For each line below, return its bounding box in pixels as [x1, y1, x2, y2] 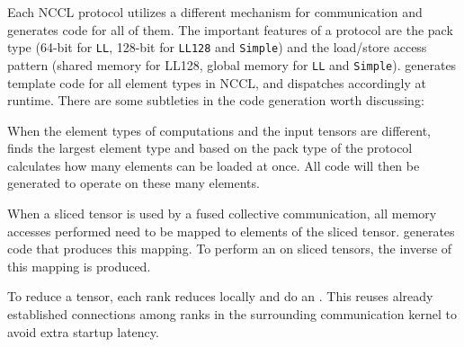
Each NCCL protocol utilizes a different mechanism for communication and [7, 3, 423, 21]
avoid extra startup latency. [7, 322, 159, 341]
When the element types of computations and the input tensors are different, [7, 120, 431, 139]
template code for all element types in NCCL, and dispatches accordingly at [7, 73, 426, 92]
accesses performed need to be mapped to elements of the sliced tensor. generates [7, 221, 455, 240]
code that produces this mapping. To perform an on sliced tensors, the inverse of [7, 239, 452, 258]
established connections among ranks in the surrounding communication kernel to [7, 305, 457, 324]
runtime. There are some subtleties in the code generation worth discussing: [7, 91, 424, 110]
